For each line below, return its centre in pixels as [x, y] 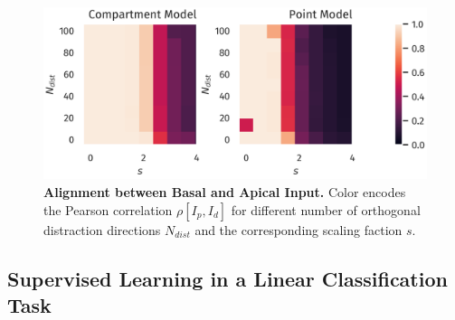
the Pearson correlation [108, 209]
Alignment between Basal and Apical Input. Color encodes [225, 192]
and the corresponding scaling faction [299, 229]
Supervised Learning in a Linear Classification [227, 278]
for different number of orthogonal [326, 209]
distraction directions [102, 229]
